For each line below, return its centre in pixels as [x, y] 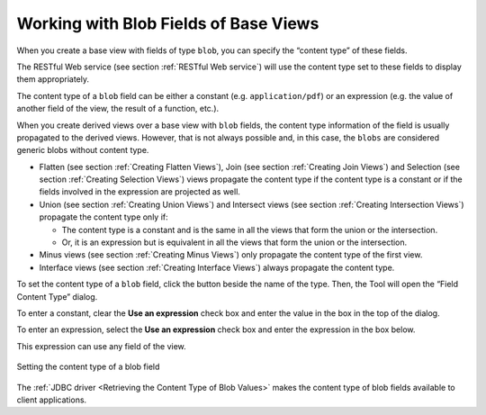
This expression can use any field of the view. [101, 346]
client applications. [52, 400]
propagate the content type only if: [103, 217]
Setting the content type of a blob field [88, 367]
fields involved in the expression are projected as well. [139, 192]
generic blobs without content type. [83, 150]
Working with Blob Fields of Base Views [168, 23]
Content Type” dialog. [57, 296]
